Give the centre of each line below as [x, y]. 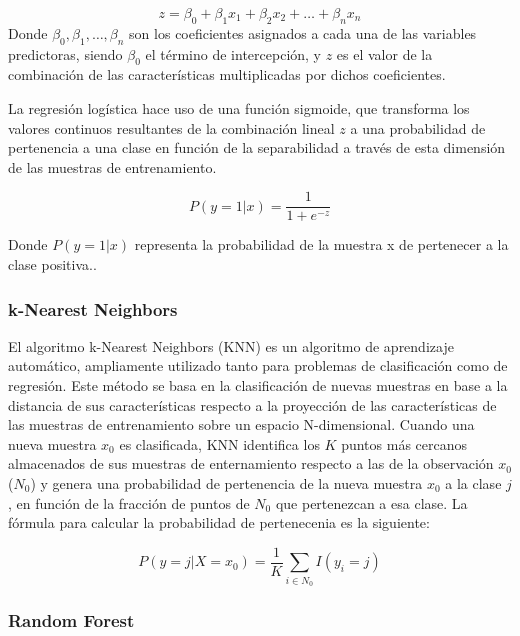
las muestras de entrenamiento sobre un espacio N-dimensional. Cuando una [241, 424]
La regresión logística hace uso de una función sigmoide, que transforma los [239, 107]
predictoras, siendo [65, 53]
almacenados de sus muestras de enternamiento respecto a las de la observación [251, 463]
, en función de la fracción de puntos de [129, 502]
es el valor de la [384, 53]
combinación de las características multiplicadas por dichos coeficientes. [227, 74]
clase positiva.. [52, 264]
